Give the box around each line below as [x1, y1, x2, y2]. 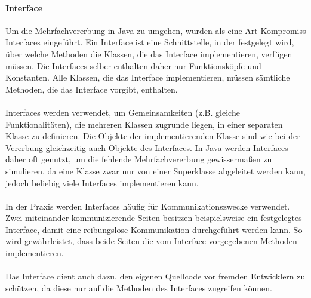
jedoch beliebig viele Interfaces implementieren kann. [5, 176, 199, 189]
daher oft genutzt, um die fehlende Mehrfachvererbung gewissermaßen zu [5, 153, 272, 165]
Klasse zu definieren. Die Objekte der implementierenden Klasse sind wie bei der [5, 130, 300, 142]
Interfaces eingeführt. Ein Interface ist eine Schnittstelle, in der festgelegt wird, [5, 36, 294, 48]
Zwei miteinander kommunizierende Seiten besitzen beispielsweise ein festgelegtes [5, 211, 302, 224]
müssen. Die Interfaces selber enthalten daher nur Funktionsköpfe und [5, 59, 261, 72]
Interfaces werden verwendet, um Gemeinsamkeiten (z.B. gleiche [5, 106, 240, 118]
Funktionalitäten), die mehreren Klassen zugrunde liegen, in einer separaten [5, 118, 283, 130]
